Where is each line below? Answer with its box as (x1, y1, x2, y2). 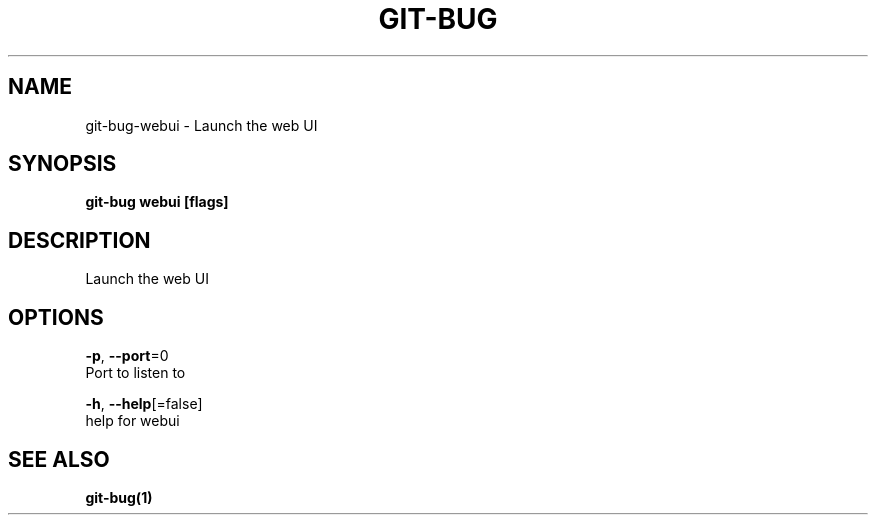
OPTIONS (8, 304, 104, 330)
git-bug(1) (85, 488, 153, 506)
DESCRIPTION (8, 227, 151, 253)
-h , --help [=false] (85, 395, 203, 413)
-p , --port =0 (85, 347, 169, 365)
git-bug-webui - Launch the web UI (85, 116, 318, 134)
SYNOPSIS (8, 151, 117, 177)
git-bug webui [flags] (85, 193, 229, 211)
